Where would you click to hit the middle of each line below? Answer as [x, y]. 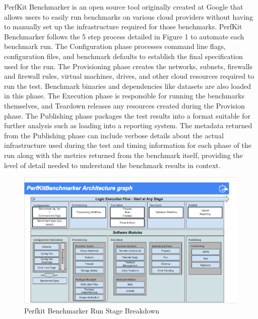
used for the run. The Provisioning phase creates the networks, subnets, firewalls [128, 66]
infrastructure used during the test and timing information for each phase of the [128, 145]
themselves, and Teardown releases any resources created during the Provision [124, 105]
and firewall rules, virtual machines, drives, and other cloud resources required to [129, 76]
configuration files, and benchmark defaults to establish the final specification [123, 56]
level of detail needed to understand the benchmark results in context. [112, 165]
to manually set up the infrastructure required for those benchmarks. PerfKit [123, 26]
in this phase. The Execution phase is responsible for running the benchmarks [124, 96]
